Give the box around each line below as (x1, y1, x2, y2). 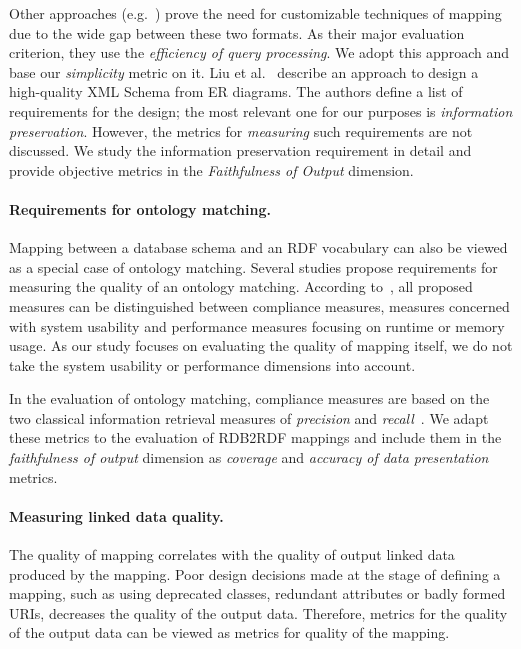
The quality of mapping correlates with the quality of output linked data (9, 544, 455, 565)
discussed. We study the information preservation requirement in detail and (9, 140, 472, 161)
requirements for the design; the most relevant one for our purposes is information (9, 100, 513, 121)
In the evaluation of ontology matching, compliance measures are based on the (9, 388, 490, 409)
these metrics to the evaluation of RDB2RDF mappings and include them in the (9, 427, 502, 448)
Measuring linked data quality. (9, 505, 224, 526)
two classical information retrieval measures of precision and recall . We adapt (9, 407, 489, 428)
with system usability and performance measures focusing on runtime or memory (9, 315, 505, 336)
